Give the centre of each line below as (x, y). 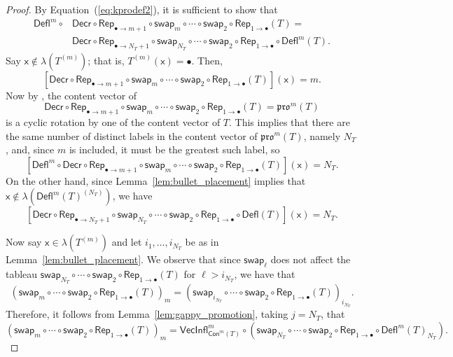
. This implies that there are (290, 122)
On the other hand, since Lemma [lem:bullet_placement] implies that (156, 180)
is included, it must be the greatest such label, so (174, 149)
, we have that (265, 274)
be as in (202, 242)
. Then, (207, 60)
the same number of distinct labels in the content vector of (132, 135)
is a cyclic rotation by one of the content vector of (113, 122)
